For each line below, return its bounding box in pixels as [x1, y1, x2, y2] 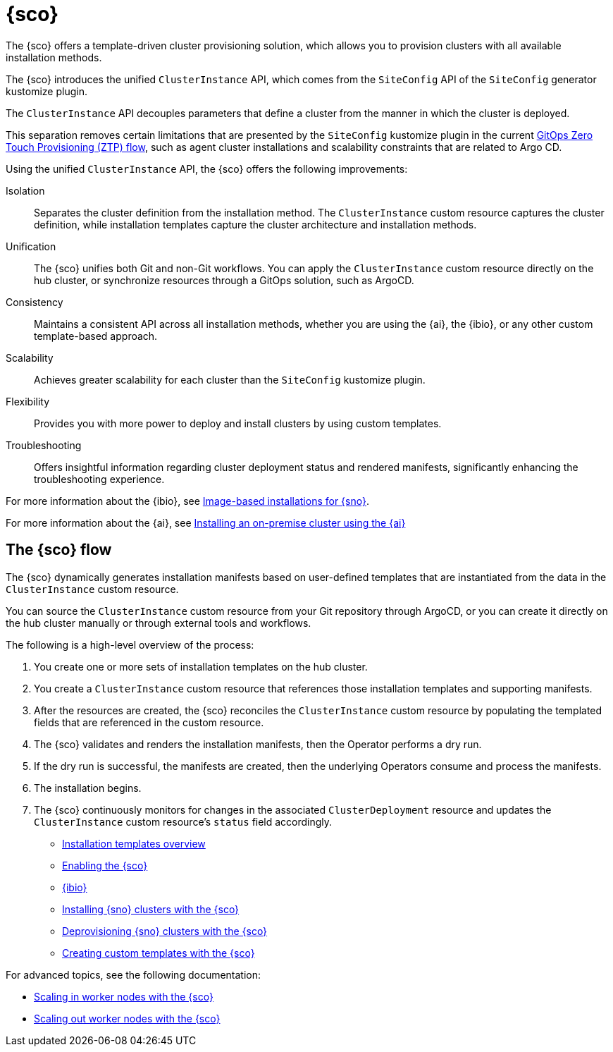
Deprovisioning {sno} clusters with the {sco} [62, 924, 268, 937]
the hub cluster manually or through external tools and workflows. [6, 616, 311, 629]
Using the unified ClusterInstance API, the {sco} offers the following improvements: [6, 162, 408, 175]
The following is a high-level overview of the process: [6, 638, 254, 651]
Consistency [6, 295, 63, 308]
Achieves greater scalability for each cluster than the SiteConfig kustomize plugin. [34, 373, 426, 386]
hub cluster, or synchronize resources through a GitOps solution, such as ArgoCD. [34, 274, 414, 286]
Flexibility [6, 395, 50, 408]
